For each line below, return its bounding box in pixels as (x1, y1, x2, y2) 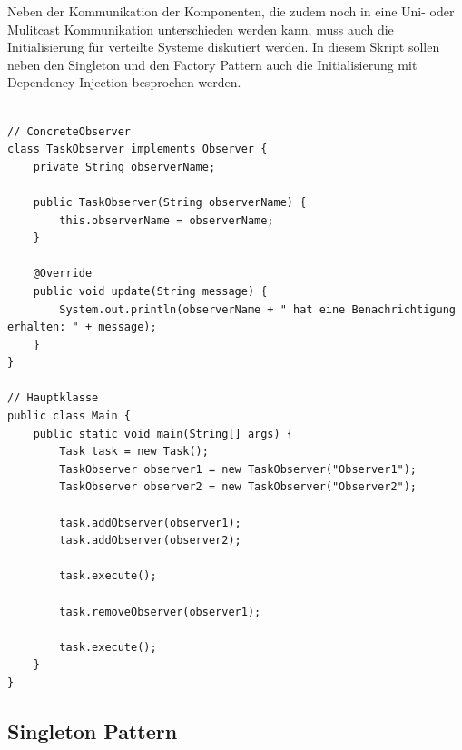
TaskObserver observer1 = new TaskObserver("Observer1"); (59, 462, 418, 476)
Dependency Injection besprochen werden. (7, 73, 241, 92)
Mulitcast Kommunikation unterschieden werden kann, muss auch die (7, 19, 394, 38)
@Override (33, 267, 93, 281)
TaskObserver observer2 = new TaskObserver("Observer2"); (59, 480, 418, 494)
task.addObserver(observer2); (59, 534, 241, 548)
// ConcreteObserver (7, 124, 132, 138)
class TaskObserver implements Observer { (7, 143, 268, 156)
